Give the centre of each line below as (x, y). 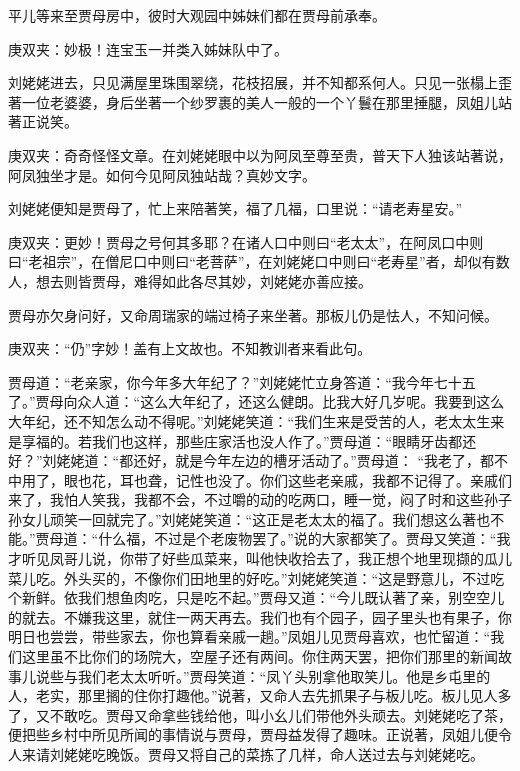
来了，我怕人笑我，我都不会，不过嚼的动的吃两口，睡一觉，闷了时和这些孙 (253, 499)
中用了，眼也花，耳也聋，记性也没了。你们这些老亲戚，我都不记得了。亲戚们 (260, 479)
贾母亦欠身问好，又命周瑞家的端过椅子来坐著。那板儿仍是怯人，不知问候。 (253, 314)
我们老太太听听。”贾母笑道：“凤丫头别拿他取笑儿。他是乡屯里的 (284, 675)
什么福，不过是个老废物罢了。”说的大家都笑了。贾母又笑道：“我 (304, 538)
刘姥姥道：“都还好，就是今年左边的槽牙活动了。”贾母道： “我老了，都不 (275, 460)
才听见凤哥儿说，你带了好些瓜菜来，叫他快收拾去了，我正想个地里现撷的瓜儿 (260, 558)
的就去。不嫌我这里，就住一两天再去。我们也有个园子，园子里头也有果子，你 (260, 616)
